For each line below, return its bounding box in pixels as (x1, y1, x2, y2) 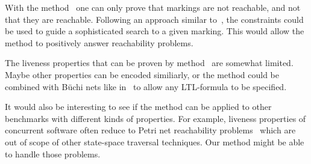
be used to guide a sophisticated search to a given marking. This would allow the (5, 25, 304, 37)
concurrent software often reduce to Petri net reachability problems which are (5, 124, 296, 136)
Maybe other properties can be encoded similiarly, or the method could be (5, 68, 279, 80)
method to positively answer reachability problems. (5, 36, 193, 49)
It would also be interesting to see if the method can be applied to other (5, 100, 272, 113)
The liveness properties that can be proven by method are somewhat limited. (5, 56, 294, 69)
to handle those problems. (5, 147, 101, 160)
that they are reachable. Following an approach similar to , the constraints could (5, 13, 304, 25)
